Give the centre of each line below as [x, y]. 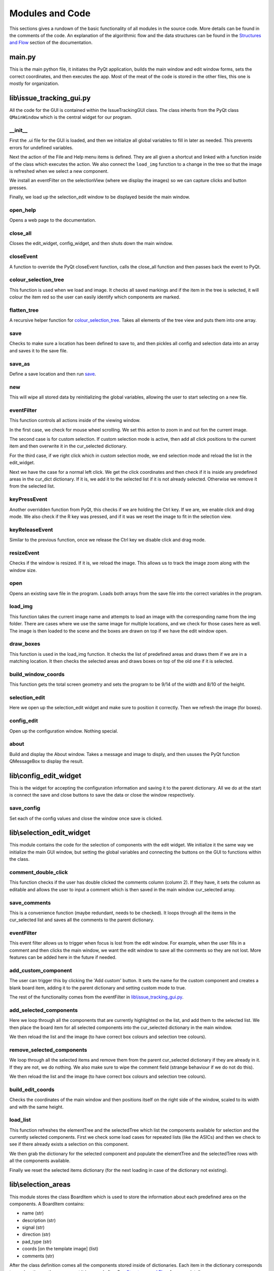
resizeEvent [24, 553]
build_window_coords [37, 674]
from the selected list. [32, 486]
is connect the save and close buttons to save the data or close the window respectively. [102, 795]
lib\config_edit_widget [45, 776]
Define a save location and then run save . [53, 374]
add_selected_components [44, 1010]
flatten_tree [24, 310]
